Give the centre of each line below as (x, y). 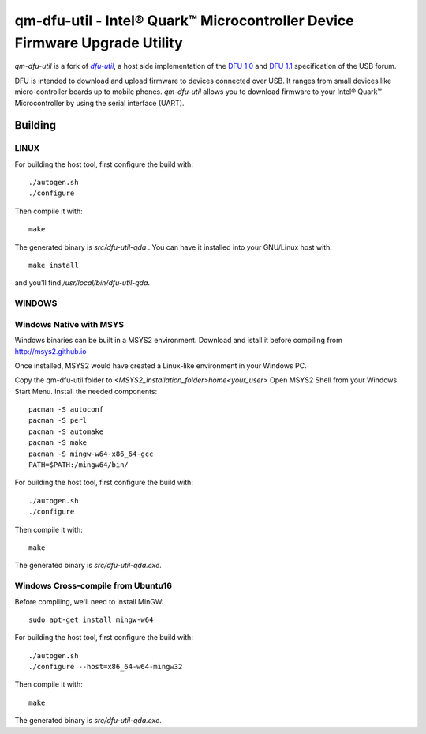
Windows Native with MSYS (69, 324)
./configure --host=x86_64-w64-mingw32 (106, 667)
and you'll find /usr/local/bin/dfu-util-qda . (82, 283)
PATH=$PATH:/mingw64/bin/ (79, 465)
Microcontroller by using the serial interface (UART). (99, 103)
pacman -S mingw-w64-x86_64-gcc (91, 454)
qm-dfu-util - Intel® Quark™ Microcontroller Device (184, 21)
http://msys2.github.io (50, 351)
